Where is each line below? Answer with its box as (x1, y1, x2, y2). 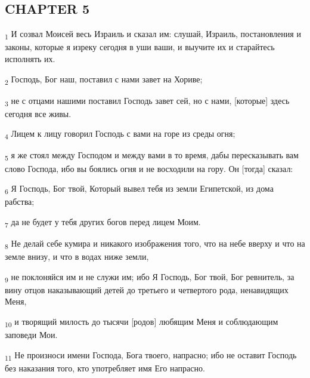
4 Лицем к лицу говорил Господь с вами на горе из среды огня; (5, 127, 235, 142)
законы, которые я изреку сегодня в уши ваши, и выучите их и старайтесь (5, 41, 275, 53)
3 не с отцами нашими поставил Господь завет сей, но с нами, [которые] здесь (5, 94, 290, 108)
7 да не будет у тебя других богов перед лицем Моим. (5, 215, 201, 229)
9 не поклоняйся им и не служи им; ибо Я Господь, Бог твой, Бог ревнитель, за (5, 270, 294, 284)
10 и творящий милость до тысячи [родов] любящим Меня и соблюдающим (5, 315, 278, 329)
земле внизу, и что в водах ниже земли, (5, 250, 149, 263)
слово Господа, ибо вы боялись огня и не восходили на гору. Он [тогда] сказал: (5, 162, 293, 174)
